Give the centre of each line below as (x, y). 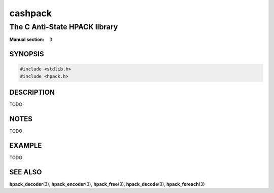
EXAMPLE (26, 145)
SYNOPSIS (27, 54)
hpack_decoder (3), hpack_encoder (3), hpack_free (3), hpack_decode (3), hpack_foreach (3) (107, 184)
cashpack (31, 13)
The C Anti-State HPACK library (64, 27)
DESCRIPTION (32, 92)
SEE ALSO (26, 172)
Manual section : (27, 40)
